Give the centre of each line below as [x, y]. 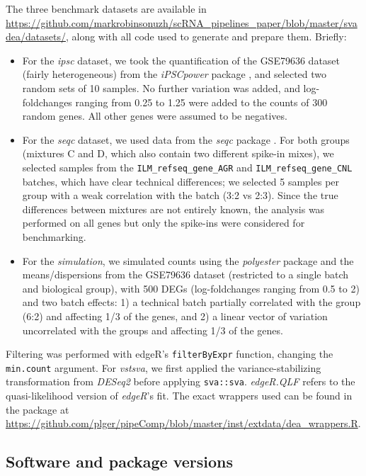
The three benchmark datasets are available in [106, 8]
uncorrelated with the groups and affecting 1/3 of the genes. [153, 330]
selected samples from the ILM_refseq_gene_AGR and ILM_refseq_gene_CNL [187, 167]
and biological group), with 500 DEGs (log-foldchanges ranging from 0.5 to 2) [191, 288]
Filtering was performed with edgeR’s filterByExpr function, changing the [170, 354]
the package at [38, 409]
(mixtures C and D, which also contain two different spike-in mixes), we [178, 153]
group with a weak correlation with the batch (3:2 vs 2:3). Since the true [180, 195]
